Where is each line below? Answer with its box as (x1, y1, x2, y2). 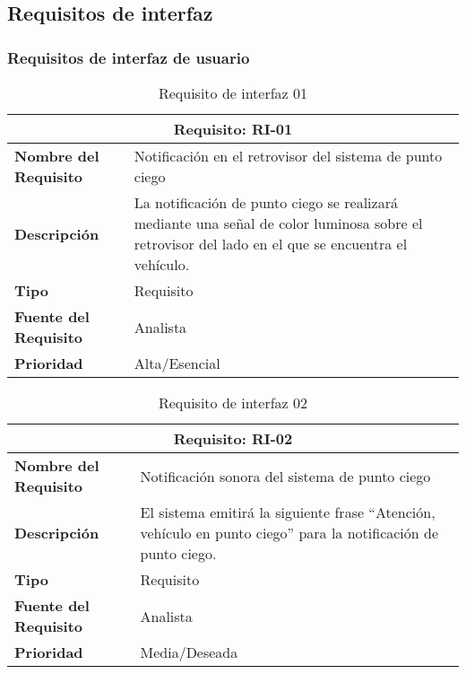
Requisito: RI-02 (173, 428, 293, 449)
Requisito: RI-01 (173, 118, 293, 139)
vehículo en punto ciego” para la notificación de (140, 522, 439, 543)
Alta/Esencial (134, 353, 220, 373)
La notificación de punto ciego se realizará (134, 192, 398, 213)
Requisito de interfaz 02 (158, 392, 308, 413)
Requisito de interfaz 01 (158, 83, 308, 103)
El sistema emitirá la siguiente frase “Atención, (140, 502, 436, 522)
